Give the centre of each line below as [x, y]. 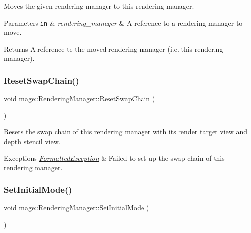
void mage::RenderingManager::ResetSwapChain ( [80, 99]
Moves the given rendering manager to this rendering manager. [99, 6]
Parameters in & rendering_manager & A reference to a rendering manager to [123, 22]
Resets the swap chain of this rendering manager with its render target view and [126, 131]
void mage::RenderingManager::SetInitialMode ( [77, 208]
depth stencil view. [32, 141]
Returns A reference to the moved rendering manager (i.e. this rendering [114, 48]
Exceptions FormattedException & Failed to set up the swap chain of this [114, 158]
